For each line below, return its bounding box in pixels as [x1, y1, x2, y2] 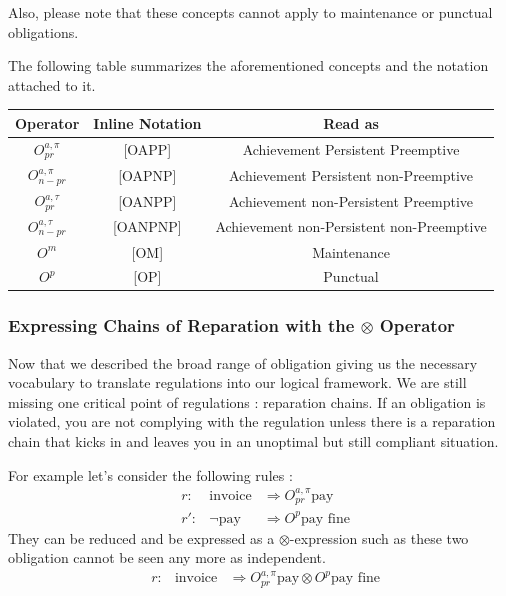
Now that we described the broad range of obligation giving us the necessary [8, 352, 478, 373]
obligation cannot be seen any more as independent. [8, 547, 326, 568]
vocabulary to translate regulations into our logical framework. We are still [8, 372, 467, 393]
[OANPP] [118, 190, 177, 211]
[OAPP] [123, 139, 172, 160]
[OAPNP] [118, 164, 177, 185]
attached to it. [8, 74, 96, 95]
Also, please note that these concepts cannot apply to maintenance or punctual [8, 2, 493, 22]
